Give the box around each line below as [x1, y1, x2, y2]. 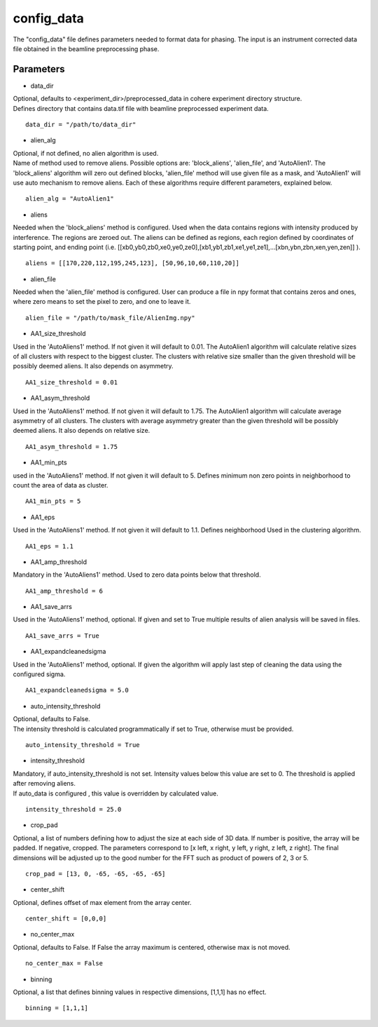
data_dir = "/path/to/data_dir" [25, 121, 136, 129]
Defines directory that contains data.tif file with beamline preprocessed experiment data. [13, 104, 269, 112]
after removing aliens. [13, 779, 76, 788]
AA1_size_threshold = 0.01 [25, 378, 118, 386]
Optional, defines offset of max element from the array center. [13, 898, 192, 906]
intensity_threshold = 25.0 [25, 805, 122, 813]
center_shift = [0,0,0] [25, 915, 107, 922]
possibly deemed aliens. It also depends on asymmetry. [13, 362, 174, 370]
